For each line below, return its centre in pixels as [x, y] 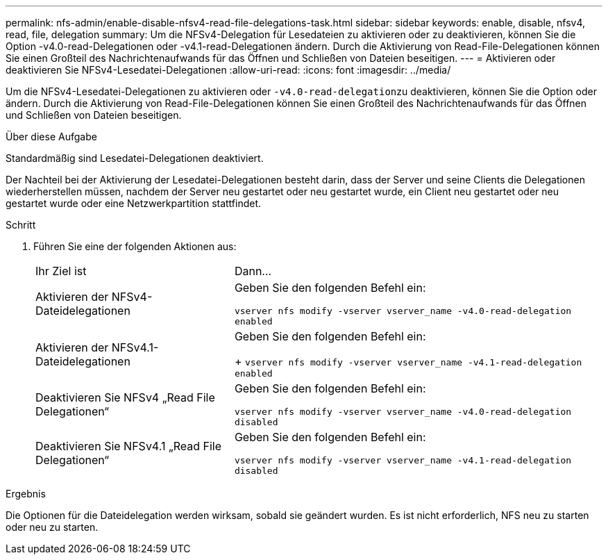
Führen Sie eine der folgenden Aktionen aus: [135, 246]
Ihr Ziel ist [61, 271]
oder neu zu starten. [52, 527]
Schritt [21, 225]
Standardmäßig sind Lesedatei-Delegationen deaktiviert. [135, 158]
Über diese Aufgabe [51, 137]
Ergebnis [26, 494]
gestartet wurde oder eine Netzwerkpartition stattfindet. [134, 203]
